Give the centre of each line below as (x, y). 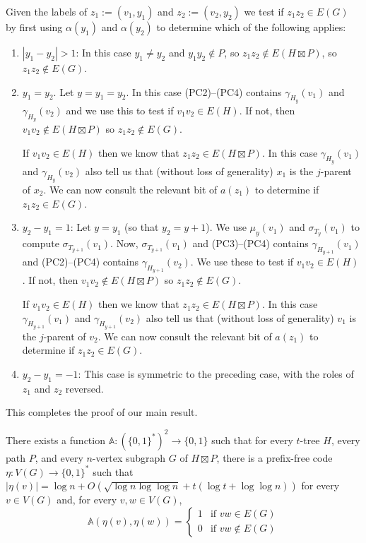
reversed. (84, 388)
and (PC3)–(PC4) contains (250, 243)
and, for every (87, 500)
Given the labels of (47, 11)
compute (41, 243)
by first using (34, 27)
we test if (264, 11)
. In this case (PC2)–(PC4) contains (204, 91)
